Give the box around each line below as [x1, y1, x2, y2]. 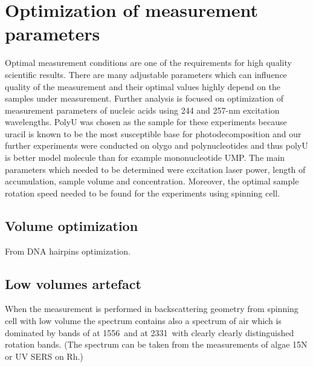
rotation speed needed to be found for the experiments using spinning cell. [5, 186, 280, 199]
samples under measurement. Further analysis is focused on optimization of [5, 92, 283, 105]
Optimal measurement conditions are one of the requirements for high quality [5, 56, 292, 69]
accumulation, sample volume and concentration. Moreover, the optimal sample [5, 175, 299, 187]
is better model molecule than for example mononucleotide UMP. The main [5, 151, 285, 164]
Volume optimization [5, 216, 138, 235]
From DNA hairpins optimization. [5, 244, 131, 257]
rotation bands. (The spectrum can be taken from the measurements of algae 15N [5, 338, 308, 351]
